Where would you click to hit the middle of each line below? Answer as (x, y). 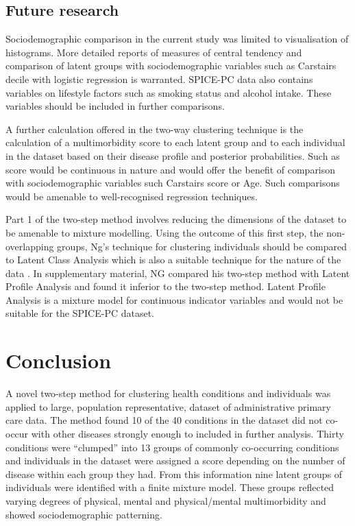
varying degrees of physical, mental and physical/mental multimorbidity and (166, 500)
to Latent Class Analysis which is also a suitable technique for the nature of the (173, 260)
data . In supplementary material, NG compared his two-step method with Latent (178, 273)
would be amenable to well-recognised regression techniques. (132, 196)
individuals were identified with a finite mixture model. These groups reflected (170, 487)
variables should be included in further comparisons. (115, 106)
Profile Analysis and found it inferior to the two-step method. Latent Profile (166, 286)
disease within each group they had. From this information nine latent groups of (174, 474)
